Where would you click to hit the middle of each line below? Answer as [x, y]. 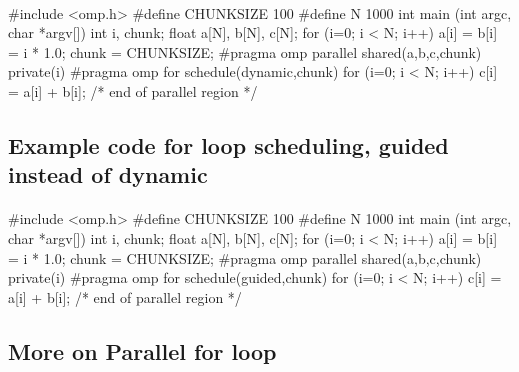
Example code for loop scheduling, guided [228, 144]
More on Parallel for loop [142, 350]
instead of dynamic [108, 174]
